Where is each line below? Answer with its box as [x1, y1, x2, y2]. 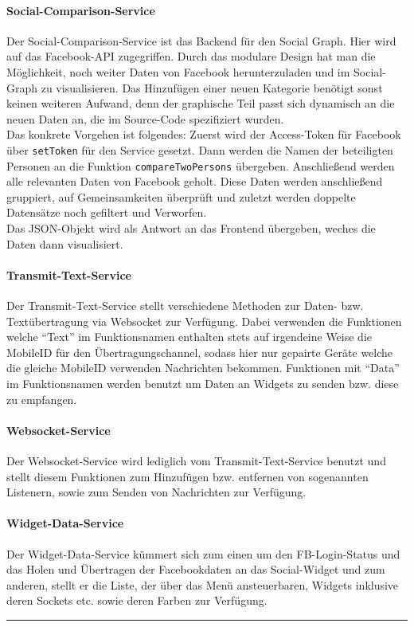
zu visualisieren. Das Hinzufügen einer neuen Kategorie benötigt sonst [41, 79, 383, 96]
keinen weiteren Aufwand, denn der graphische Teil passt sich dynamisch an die [6, 95, 395, 112]
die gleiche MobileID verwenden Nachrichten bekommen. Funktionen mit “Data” [6, 359, 400, 376]
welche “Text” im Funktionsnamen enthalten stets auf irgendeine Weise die [6, 328, 373, 345]
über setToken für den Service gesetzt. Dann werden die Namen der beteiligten [6, 141, 393, 158]
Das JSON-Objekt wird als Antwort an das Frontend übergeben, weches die [6, 220, 376, 237]
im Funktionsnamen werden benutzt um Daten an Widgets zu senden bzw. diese [6, 375, 399, 391]
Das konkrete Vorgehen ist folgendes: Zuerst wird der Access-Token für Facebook [6, 126, 401, 143]
